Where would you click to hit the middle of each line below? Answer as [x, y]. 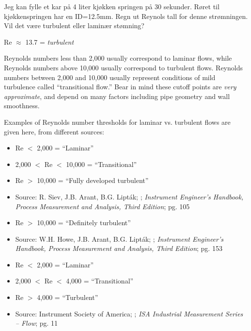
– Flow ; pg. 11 [37, 323]
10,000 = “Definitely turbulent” [84, 223]
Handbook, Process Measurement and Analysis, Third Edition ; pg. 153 [119, 248]
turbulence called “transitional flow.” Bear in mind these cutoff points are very [120, 87]
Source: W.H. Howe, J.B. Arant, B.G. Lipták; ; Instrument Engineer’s [119, 239]
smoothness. [22, 106]
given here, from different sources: [54, 131]
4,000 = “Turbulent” [68, 297]
